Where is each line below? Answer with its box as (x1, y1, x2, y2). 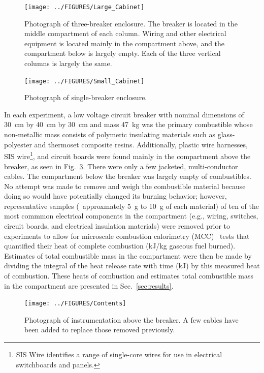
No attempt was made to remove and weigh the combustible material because (4, 180, 246, 191)
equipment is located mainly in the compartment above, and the (24, 38, 225, 48)
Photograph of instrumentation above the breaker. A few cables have (24, 314, 239, 325)
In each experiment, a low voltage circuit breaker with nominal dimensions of (4, 109, 244, 119)
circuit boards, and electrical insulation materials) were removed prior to (4, 221, 230, 231)
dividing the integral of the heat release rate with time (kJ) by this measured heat (4, 260, 260, 271)
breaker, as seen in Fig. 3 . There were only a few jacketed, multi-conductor (4, 161, 238, 171)
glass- (217, 129, 235, 140)
